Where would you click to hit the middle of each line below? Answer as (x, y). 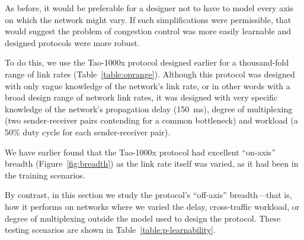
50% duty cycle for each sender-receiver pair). (88, 132)
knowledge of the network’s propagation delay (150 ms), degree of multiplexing (149, 108)
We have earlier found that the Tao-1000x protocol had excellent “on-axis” (140, 152)
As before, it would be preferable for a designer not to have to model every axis (149, 8)
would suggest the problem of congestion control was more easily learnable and (148, 31)
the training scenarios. (45, 175)
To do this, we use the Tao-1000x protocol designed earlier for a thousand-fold (147, 62)
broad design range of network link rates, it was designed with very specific (141, 97)
